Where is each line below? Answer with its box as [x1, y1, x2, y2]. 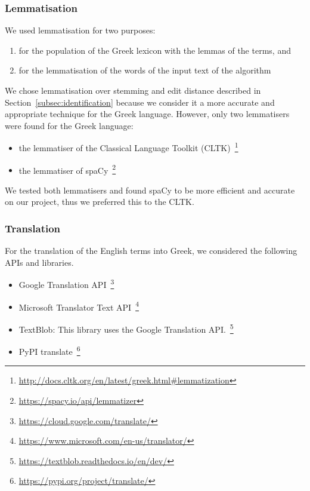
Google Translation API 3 [18, 277, 114, 291]
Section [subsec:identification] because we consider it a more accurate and [5, 96, 275, 108]
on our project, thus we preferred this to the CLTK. [5, 195, 194, 208]
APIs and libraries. [5, 256, 74, 268]
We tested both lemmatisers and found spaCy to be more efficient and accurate [5, 183, 295, 196]
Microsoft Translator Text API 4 [18, 299, 139, 313]
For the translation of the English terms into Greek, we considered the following [5, 244, 297, 257]
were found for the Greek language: [5, 119, 134, 131]
